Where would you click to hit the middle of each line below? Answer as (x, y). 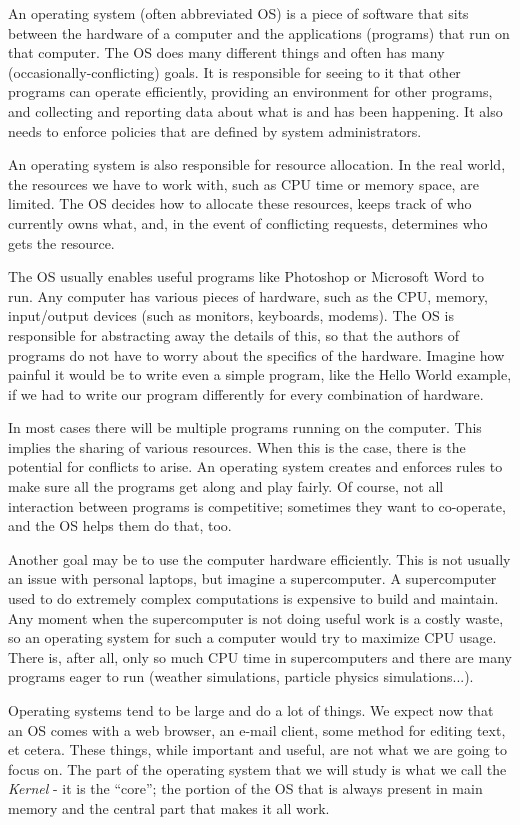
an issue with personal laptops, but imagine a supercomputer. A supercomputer (252, 578)
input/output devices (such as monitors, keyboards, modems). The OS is (231, 315)
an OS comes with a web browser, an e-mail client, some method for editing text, (257, 729)
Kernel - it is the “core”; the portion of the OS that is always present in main (245, 788)
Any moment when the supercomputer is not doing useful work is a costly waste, (256, 617)
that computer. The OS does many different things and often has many (226, 52)
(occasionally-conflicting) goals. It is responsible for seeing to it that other (234, 71)
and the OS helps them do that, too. (120, 525)
